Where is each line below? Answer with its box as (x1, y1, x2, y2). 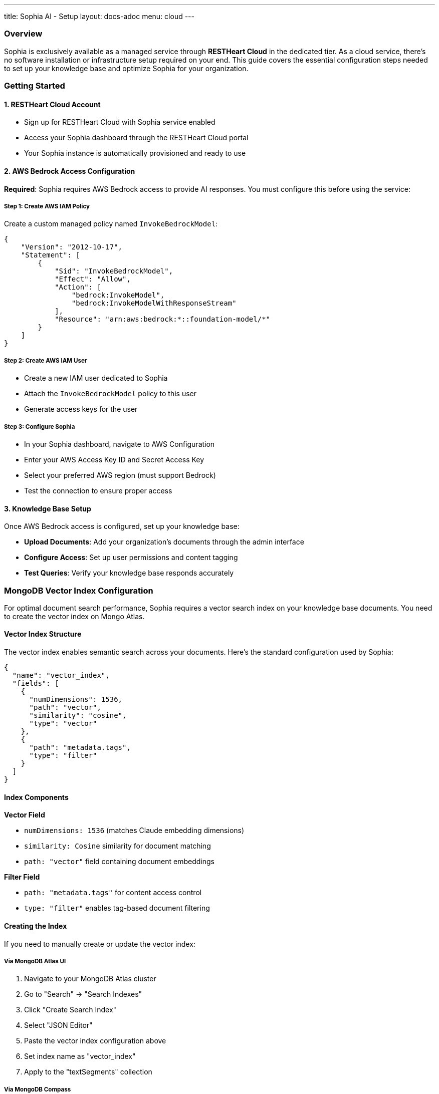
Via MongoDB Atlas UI (4, 957, 66, 965)
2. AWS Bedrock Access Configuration (4, 166, 135, 175)
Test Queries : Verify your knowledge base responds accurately (24, 569, 234, 578)
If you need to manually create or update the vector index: (4, 939, 195, 948)
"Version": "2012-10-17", (21, 243, 123, 251)
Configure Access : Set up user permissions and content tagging (24, 553, 238, 562)
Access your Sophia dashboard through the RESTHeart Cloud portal (24, 133, 249, 142)
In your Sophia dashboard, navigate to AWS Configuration (24, 439, 215, 448)
